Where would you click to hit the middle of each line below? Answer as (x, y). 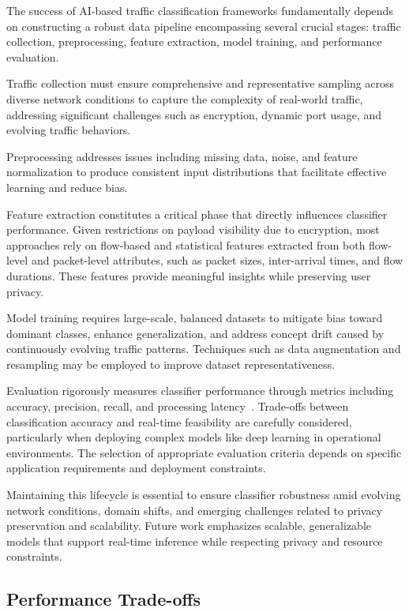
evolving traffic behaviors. (69, 130)
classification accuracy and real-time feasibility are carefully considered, (179, 421)
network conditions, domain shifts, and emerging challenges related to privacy (195, 510)
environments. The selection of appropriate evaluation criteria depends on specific (204, 452)
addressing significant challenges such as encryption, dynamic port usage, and (194, 114)
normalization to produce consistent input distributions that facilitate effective (197, 172)
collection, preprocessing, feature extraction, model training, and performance (194, 41)
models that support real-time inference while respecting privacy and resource (195, 541)
